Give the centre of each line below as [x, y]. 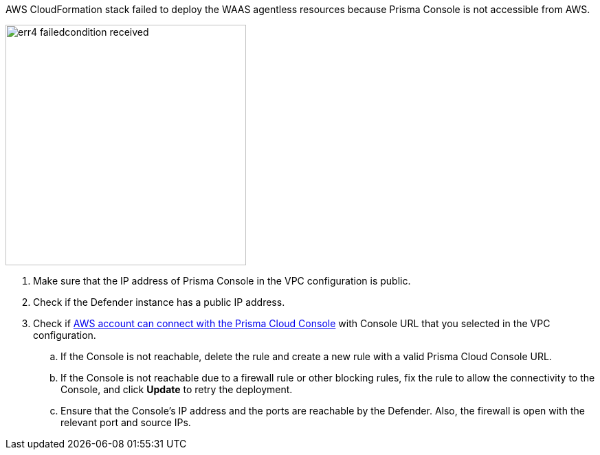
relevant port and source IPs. [126, 422]
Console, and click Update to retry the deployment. [177, 389]
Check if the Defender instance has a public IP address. [159, 302]
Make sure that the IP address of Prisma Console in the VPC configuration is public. [222, 281]
